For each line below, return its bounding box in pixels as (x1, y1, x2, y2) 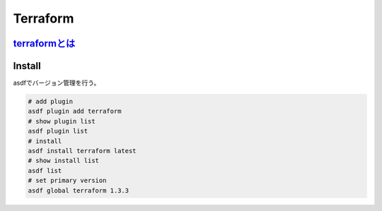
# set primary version (28, 176, 107, 185)
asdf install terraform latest (28, 147, 137, 155)
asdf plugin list (28, 127, 88, 135)
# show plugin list (28, 117, 95, 125)
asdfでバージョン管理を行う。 (13, 78, 100, 88)
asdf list (28, 167, 62, 174)
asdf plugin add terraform (28, 107, 122, 116)
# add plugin (28, 97, 74, 106)
